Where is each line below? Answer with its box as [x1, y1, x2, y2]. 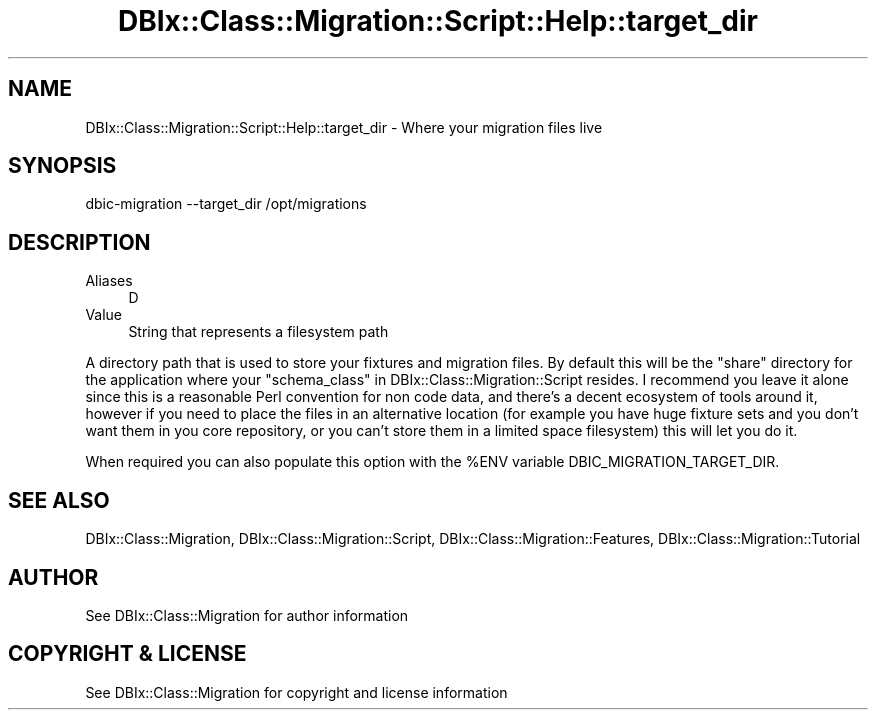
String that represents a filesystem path [128, 323, 389, 341]
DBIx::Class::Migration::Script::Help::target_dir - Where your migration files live [85, 118, 603, 136]
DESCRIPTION [8, 229, 151, 255]
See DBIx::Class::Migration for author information [85, 606, 409, 624]
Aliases [85, 272, 133, 290]
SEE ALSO [8, 487, 110, 513]
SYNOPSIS [8, 153, 117, 179]
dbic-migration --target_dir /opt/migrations [85, 195, 367, 213]
